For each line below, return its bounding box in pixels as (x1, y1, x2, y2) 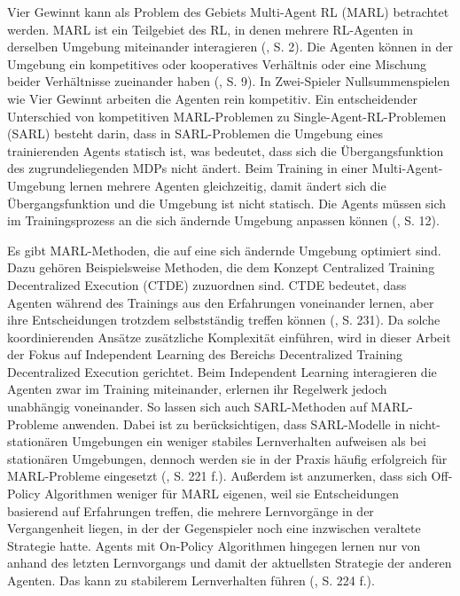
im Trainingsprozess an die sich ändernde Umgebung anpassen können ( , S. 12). (7, 211, 440, 230)
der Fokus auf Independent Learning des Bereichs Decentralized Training (7, 345, 403, 364)
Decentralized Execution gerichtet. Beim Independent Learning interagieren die (7, 362, 437, 380)
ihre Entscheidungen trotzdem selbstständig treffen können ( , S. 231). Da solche (7, 310, 441, 329)
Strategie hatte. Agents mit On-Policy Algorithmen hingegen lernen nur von (7, 536, 421, 554)
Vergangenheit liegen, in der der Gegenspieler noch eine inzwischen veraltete (7, 519, 421, 537)
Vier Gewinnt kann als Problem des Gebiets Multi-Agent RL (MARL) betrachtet (7, 3, 449, 20)
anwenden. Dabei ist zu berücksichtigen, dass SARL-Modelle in (62, 414, 406, 433)
